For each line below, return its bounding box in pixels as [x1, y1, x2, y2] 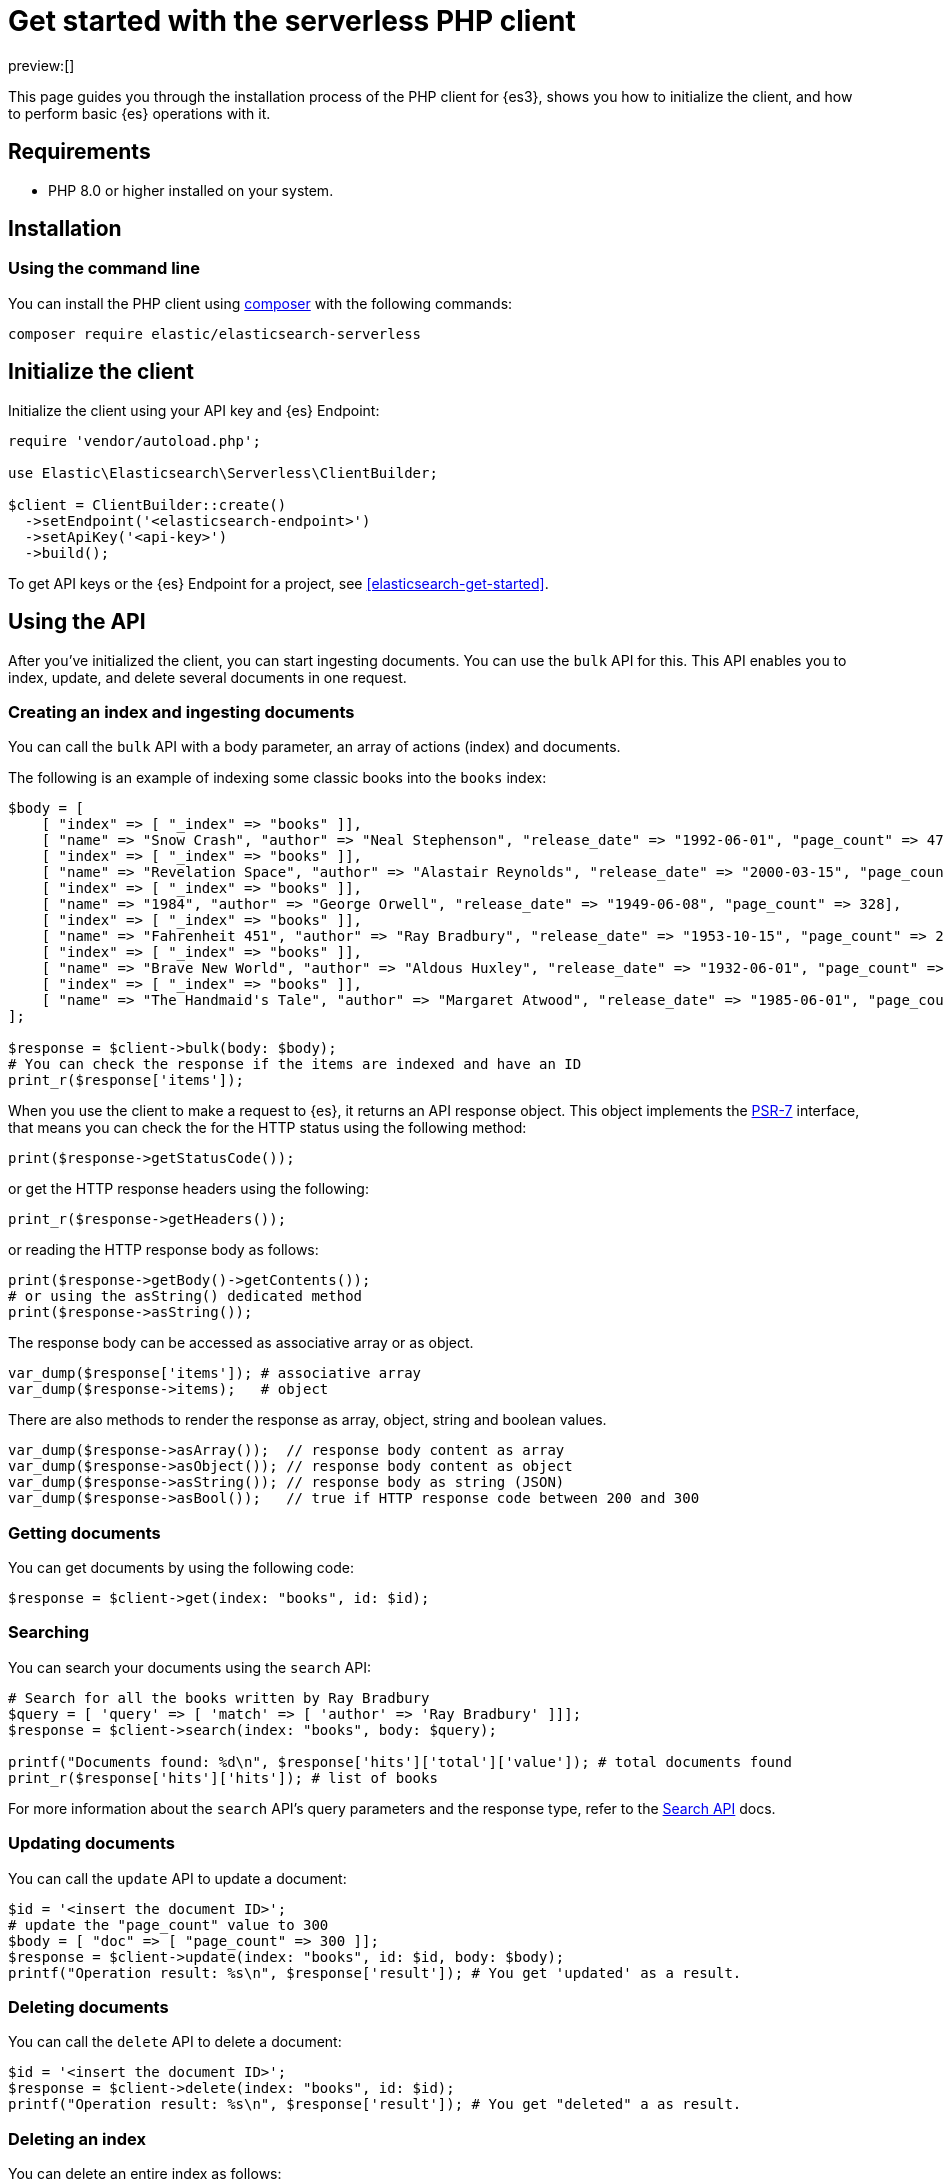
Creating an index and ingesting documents [8, 701, 355, 722]
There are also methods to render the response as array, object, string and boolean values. [8, 1411, 607, 1429]
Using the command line [8, 258, 200, 279]
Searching [8, 1622, 90, 1643]
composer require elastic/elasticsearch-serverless [8, 325, 422, 342]
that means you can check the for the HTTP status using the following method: [8, 1119, 527, 1137]
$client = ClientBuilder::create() [8, 496, 287, 513]
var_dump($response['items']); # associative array [8, 1365, 422, 1382]
